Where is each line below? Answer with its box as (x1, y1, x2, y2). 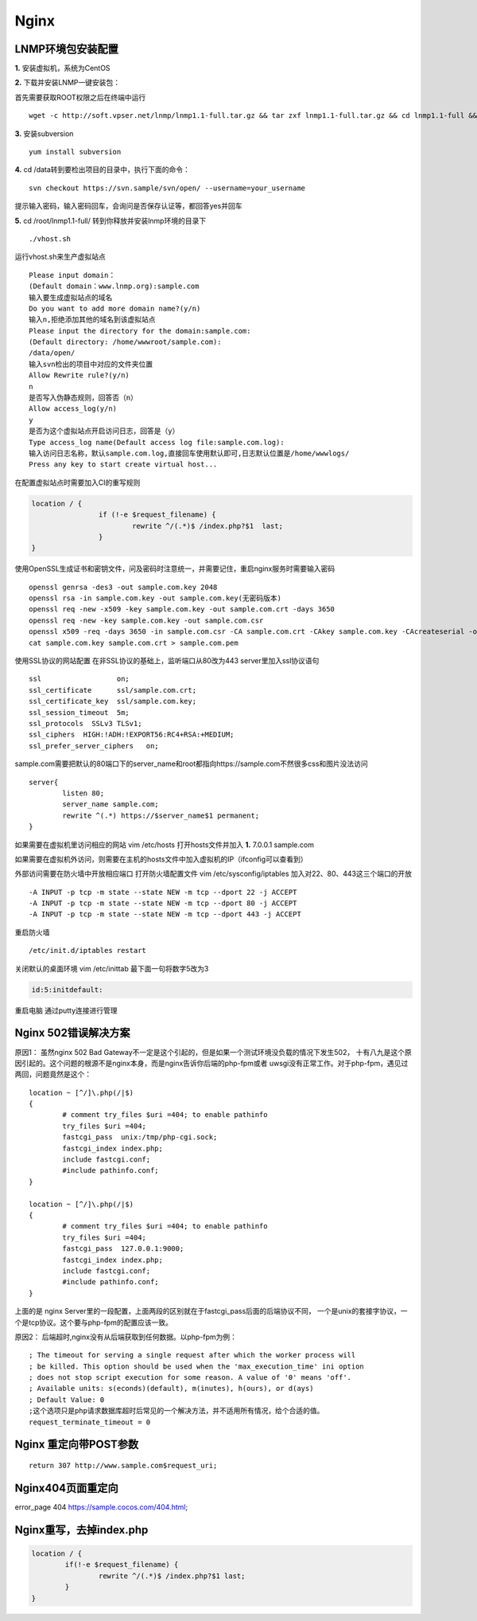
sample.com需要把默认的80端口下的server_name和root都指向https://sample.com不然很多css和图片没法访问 (14, 759, 369, 768)
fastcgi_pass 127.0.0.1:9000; (62, 1244, 184, 1253)
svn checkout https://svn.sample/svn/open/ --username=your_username (29, 183, 306, 193)
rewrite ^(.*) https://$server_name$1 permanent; (62, 810, 260, 820)
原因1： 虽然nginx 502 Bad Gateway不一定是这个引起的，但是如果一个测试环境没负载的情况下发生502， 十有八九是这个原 (14, 1047, 413, 1057)
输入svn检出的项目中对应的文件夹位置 (29, 359, 153, 369)
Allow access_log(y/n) (29, 404, 118, 413)
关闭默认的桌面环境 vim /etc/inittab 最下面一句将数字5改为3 (14, 963, 209, 973)
